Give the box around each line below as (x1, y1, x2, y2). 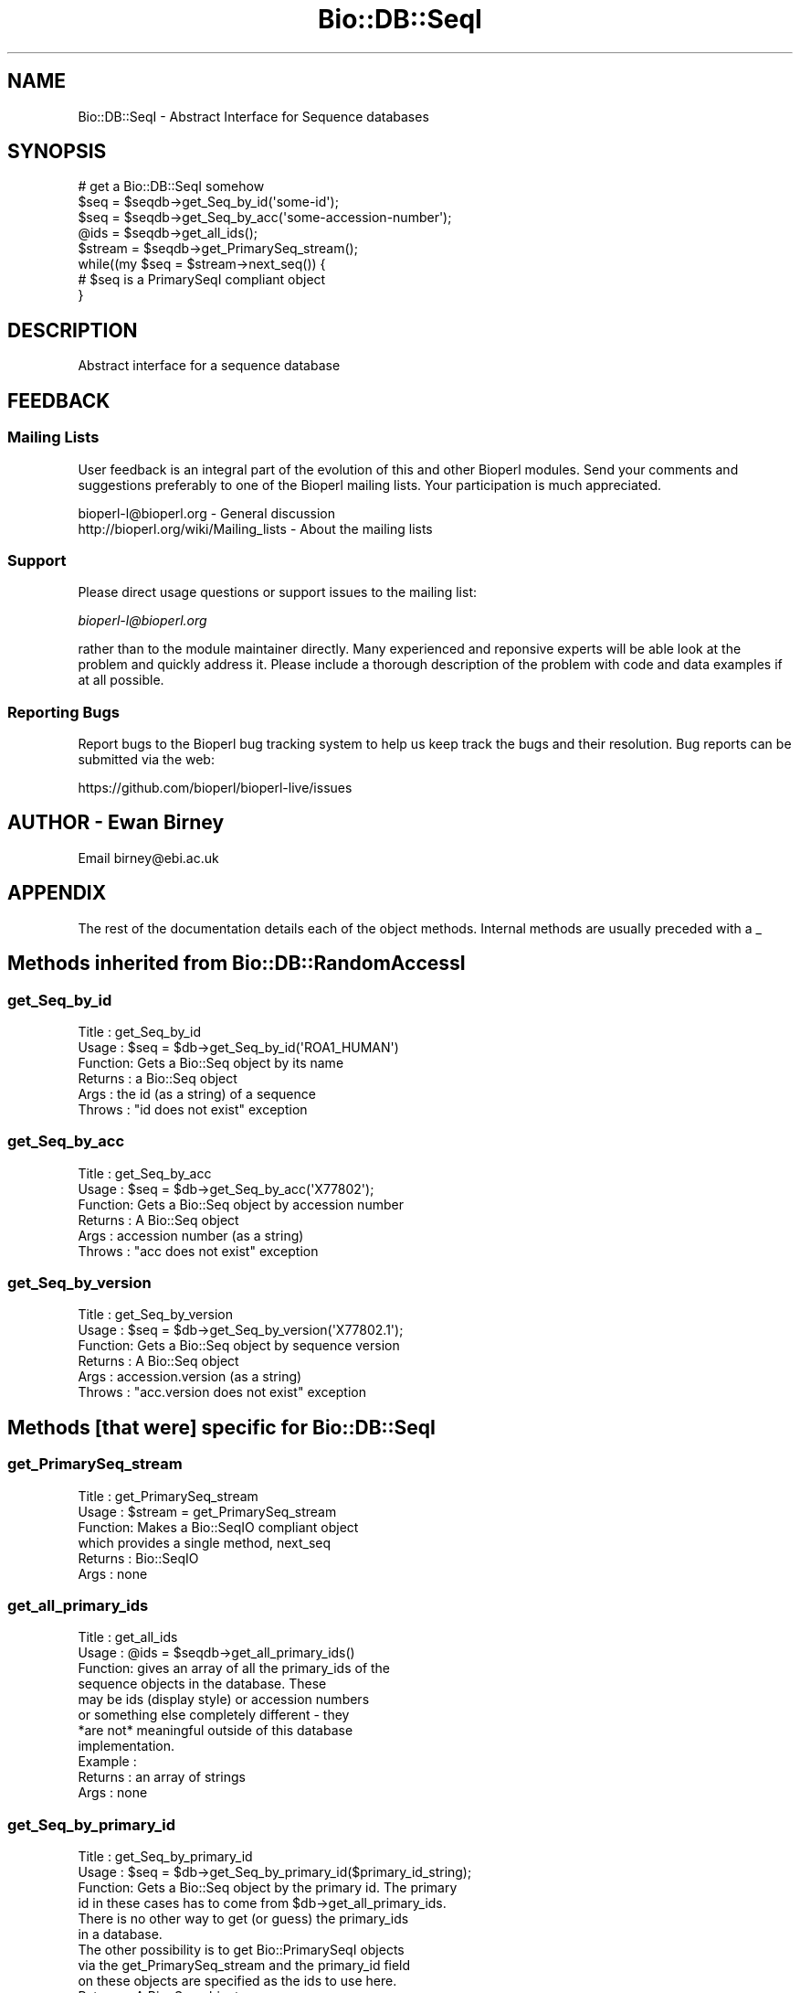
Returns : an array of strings (78, 1769, 246, 1785)
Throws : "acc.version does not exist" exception (78, 1384, 366, 1401)
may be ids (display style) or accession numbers (78, 1691, 370, 1708)
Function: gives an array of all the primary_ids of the (78, 1660, 391, 1677)
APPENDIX (7, 881, 107, 905)
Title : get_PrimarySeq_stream (78, 1487, 258, 1504)
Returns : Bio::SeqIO (78, 1550, 199, 1566)
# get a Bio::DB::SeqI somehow (78, 178, 265, 195)
